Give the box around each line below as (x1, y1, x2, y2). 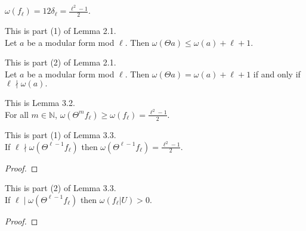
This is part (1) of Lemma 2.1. (5, 24, 116, 36)
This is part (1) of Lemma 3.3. (5, 128, 116, 141)
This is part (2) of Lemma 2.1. (5, 56, 116, 68)
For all (5, 108, 29, 120)
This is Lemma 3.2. (5, 96, 75, 109)
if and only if (253, 67, 301, 80)
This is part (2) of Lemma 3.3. (5, 182, 116, 194)
